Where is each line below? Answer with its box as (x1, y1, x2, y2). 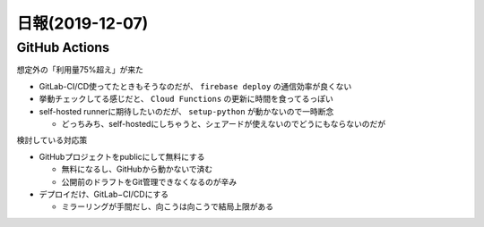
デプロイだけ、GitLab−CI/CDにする (39, 189, 169, 199)
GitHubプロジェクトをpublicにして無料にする (39, 151, 205, 162)
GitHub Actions (16, 39, 110, 55)
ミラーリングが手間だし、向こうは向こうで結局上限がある (61, 201, 273, 212)
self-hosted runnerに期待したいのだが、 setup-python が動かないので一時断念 (39, 105, 334, 116)
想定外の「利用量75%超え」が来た (16, 64, 143, 75)
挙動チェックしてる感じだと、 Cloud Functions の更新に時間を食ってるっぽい (39, 94, 333, 105)
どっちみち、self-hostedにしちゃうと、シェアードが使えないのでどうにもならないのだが (61, 118, 386, 129)
